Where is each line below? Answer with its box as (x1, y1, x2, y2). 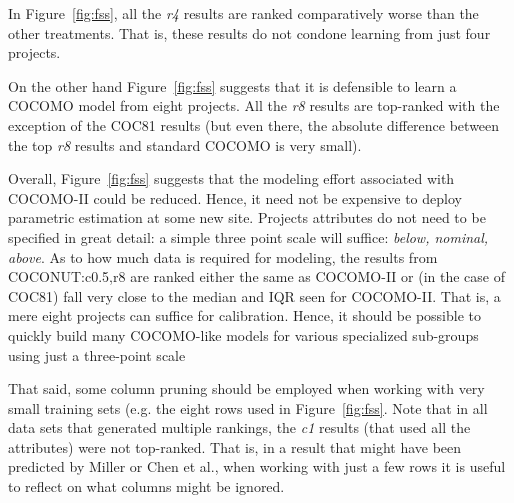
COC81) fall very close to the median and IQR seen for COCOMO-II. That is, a (8, 285, 501, 306)
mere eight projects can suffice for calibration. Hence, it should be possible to (8, 305, 482, 326)
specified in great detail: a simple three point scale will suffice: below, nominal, (8, 226, 489, 247)
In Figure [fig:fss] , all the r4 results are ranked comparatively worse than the (8, 3, 479, 23)
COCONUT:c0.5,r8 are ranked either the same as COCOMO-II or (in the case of (8, 266, 505, 287)
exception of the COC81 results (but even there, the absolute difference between (8, 114, 500, 135)
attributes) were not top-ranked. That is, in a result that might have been (8, 436, 462, 457)
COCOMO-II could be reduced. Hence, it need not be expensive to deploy (8, 187, 462, 208)
